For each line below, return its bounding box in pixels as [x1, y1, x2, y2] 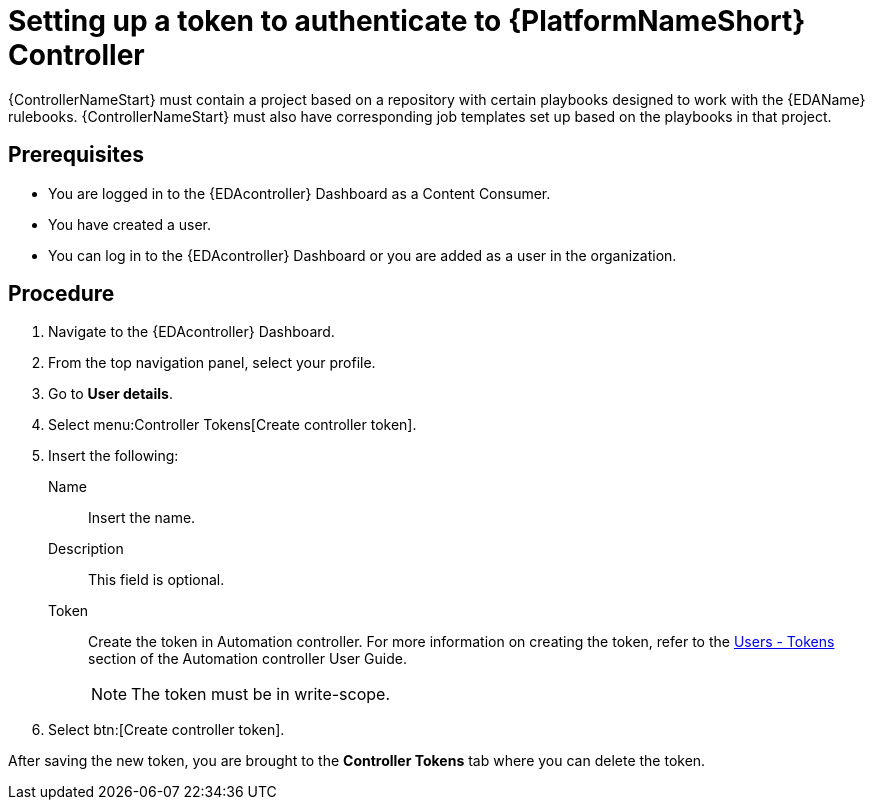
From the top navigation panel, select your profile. [48, 354, 376, 372]
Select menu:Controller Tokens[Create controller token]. [48, 416, 417, 434]
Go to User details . [48, 385, 173, 403]
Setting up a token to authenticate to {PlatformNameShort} [8, 4, 806, 38]
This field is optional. [88, 571, 225, 589]
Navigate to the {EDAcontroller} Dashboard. [48, 323, 335, 341]
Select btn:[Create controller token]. [48, 721, 285, 739]
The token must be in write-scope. [131, 684, 390, 705]
